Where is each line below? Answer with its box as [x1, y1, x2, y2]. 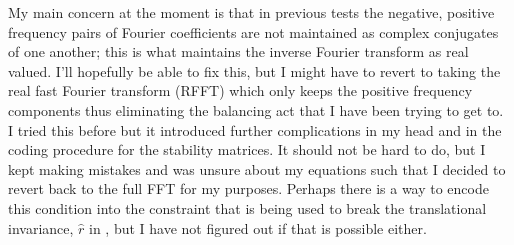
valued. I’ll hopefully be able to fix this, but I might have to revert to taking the [8, 60, 501, 81]
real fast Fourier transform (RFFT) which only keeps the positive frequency [8, 80, 473, 101]
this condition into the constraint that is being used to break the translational [8, 197, 487, 218]
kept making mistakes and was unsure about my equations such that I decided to [8, 158, 506, 179]
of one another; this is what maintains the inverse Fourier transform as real [8, 41, 469, 62]
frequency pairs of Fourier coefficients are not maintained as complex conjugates [8, 21, 499, 42]
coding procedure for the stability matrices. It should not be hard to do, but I [8, 139, 486, 160]
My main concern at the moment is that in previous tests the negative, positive [8, 2, 495, 22]
